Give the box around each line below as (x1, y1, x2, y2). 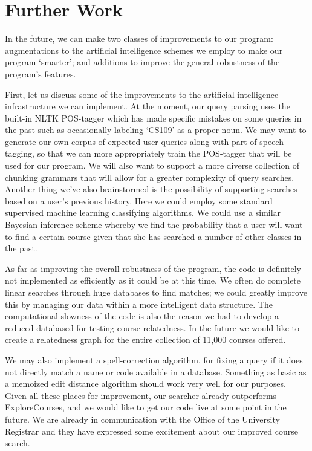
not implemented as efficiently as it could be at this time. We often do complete (5, 274, 301, 287)
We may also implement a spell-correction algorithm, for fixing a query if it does (5, 353, 303, 366)
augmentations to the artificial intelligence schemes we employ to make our (5, 44, 283, 56)
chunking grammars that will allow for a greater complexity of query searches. (5, 170, 294, 183)
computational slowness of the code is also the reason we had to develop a (5, 310, 279, 322)
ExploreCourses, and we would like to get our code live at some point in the (5, 401, 287, 414)
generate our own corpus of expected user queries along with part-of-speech (5, 135, 284, 148)
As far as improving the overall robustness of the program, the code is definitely (5, 262, 301, 274)
